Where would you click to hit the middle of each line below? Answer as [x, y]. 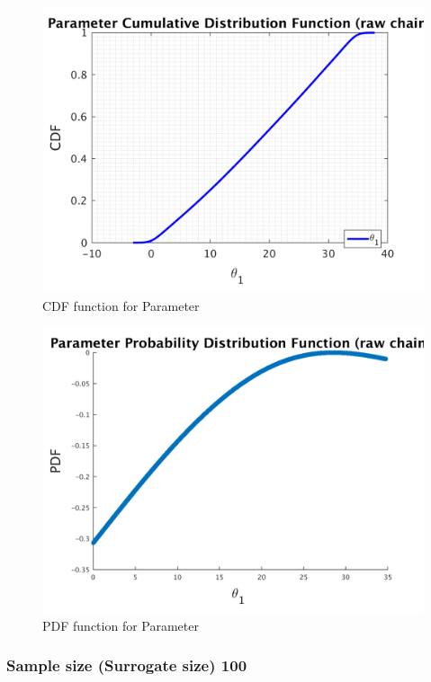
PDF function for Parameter [121, 625]
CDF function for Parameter [121, 305]
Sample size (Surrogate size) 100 [127, 665]
